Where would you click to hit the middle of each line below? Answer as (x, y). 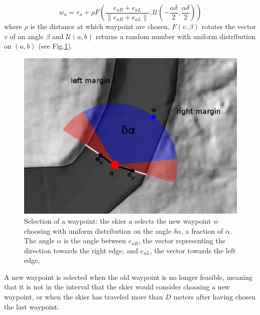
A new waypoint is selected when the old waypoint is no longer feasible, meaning (128, 277)
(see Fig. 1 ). (55, 46)
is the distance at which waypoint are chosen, (100, 26)
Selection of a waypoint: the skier (75, 220)
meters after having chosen (214, 297)
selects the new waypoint (173, 220)
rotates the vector (229, 26)
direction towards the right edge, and (81, 250)
